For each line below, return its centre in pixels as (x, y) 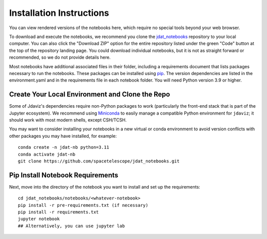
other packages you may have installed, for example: (63, 136)
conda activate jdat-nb (47, 154)
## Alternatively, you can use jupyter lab (71, 226)
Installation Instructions (59, 13)
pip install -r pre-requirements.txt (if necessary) (83, 205)
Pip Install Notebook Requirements (64, 175)
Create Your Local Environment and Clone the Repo (89, 95)
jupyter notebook (39, 219)
